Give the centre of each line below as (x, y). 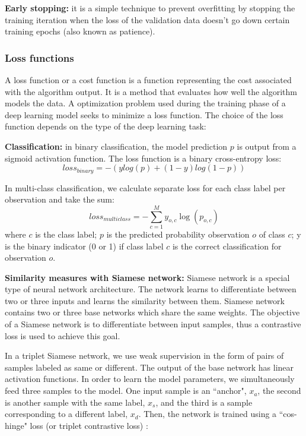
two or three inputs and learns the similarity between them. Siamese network (145, 300)
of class (272, 234)
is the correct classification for (227, 246)
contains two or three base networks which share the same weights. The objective (152, 312)
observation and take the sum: (60, 199)
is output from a (267, 146)
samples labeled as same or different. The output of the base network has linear (149, 367)
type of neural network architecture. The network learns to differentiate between (151, 289)
